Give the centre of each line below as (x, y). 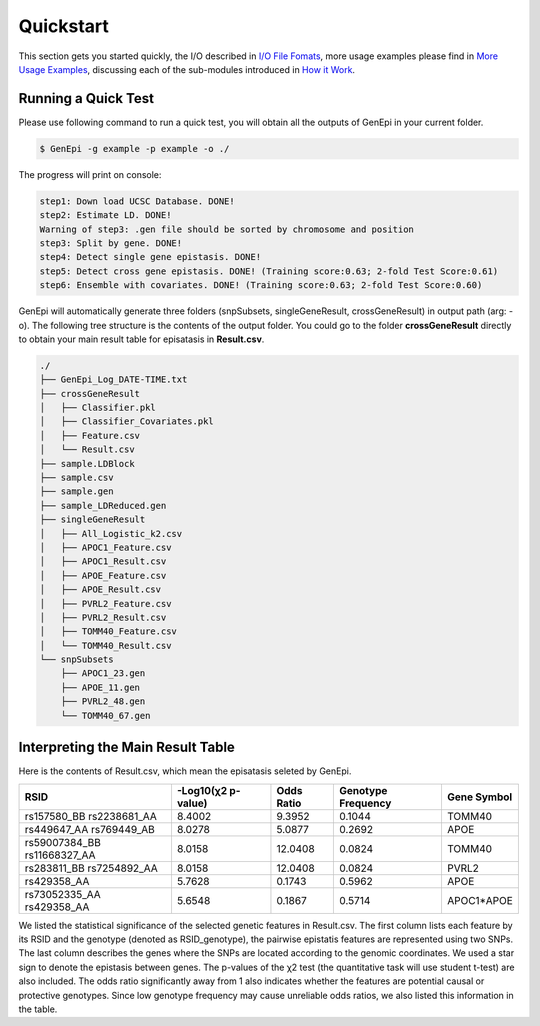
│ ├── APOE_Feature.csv (103, 575)
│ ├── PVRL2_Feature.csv (105, 603)
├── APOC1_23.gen (103, 673)
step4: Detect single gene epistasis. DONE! (150, 257)
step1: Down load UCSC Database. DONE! (137, 201)
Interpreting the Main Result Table (126, 747)
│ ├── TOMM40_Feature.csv (108, 631)
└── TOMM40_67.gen (105, 715)
